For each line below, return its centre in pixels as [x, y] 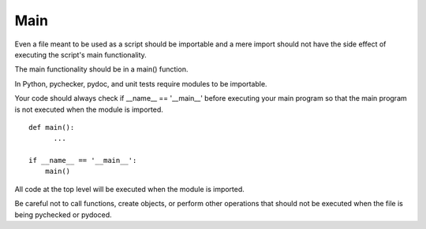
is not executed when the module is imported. [89, 109]
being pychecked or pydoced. [63, 214]
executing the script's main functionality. [81, 54]
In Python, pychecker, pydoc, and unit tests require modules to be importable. [141, 83]
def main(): [52, 127]
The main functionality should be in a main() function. [101, 69]
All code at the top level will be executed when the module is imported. [129, 189]
